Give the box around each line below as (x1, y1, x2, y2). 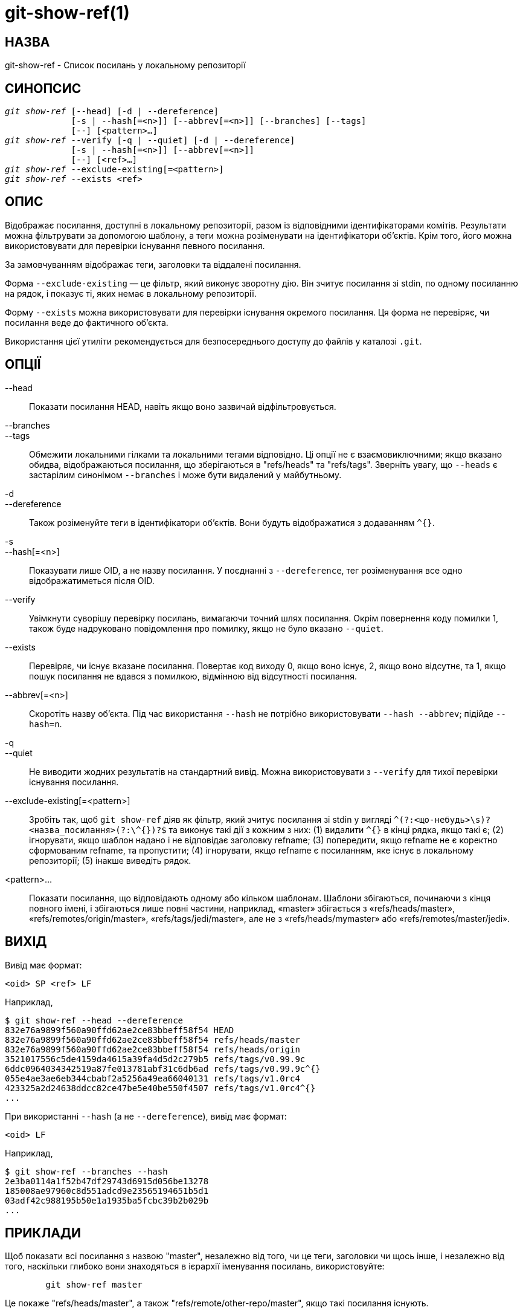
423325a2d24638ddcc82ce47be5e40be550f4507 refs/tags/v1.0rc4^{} (5, 1083, 316, 1093)
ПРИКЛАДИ (5, 1225, 82, 1240)
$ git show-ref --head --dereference (5, 1015, 184, 1025)
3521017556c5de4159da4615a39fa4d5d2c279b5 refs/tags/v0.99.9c (5, 1054, 306, 1064)
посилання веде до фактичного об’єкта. (5, 317, 168, 328)
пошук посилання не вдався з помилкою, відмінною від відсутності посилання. (29, 670, 358, 681)
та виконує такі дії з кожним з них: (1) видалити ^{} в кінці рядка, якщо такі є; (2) (168, 824, 504, 835)
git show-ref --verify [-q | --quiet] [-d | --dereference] (5, 135, 295, 146)
